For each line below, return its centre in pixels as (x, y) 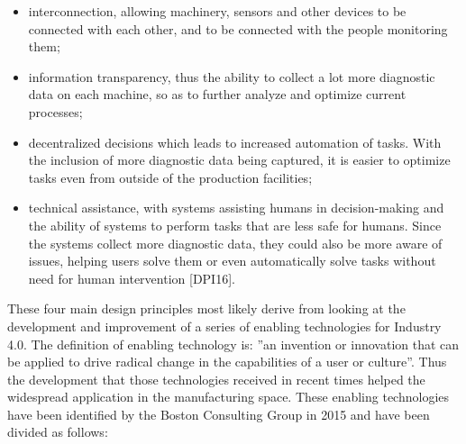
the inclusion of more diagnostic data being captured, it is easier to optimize (239, 160)
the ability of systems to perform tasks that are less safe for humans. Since (235, 225)
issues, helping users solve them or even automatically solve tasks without (232, 261)
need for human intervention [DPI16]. (132, 278)
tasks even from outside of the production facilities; (170, 177)
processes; (55, 111)
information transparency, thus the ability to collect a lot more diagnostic (232, 76)
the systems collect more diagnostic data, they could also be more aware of (235, 243)
